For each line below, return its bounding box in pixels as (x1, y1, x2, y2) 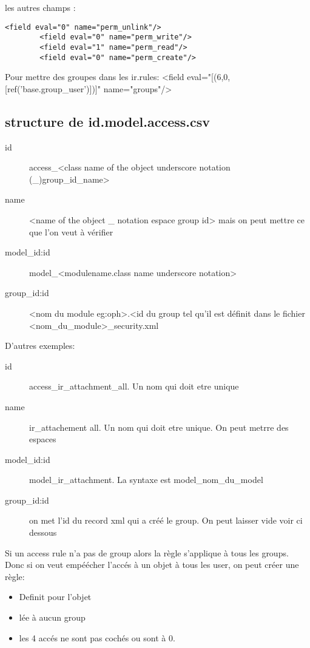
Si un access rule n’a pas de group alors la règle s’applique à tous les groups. (5, 546, 289, 559)
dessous (29, 526, 57, 539)
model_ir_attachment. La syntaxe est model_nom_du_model (29, 473, 263, 486)
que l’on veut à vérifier (29, 225, 113, 238)
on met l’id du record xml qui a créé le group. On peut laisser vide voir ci (29, 514, 303, 527)
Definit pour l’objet (19, 590, 92, 603)
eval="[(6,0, (187, 70, 231, 83)
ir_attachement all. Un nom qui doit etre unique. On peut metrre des (29, 420, 289, 433)
